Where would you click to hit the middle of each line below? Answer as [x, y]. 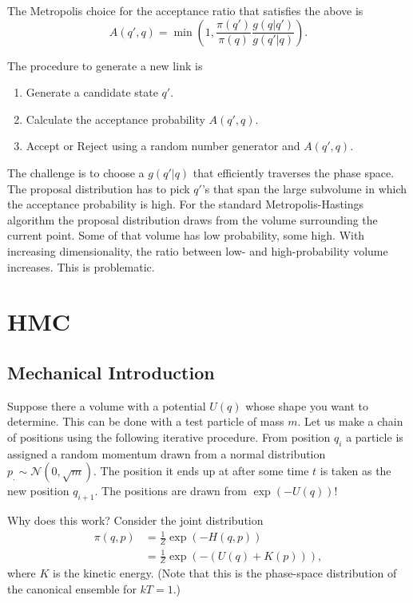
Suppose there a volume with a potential [107, 405]
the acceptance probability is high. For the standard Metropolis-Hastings [186, 204]
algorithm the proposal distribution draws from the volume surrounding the [193, 219]
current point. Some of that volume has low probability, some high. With [186, 235]
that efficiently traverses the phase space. [294, 172]
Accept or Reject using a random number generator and [163, 146]
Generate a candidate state [92, 92]
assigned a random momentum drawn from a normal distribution [167, 453]
